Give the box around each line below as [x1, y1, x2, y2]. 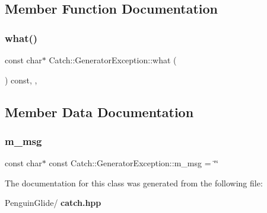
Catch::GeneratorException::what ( [49, 54, 177, 66]
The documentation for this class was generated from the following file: [5, 176, 263, 189]
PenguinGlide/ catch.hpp [5, 196, 101, 209]
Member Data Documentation [5, 102, 194, 121]
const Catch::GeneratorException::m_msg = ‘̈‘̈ [49, 157, 218, 169]
